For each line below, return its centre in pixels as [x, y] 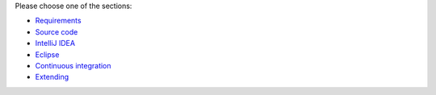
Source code [57, 31]
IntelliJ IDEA [55, 43]
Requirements [58, 21]
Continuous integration [73, 65]
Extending [52, 77]
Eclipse [47, 54]
